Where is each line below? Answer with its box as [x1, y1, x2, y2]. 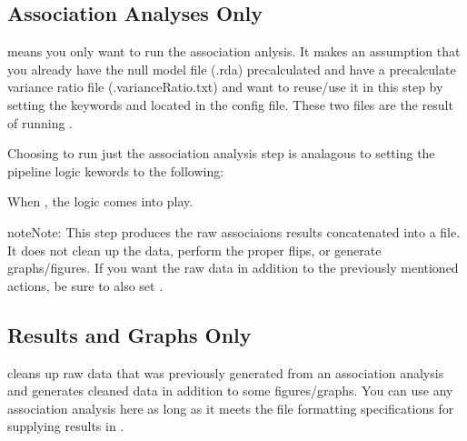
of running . [7, 113, 74, 132]
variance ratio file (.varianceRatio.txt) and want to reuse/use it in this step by [7, 77, 443, 96]
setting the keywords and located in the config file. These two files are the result [7, 95, 453, 114]
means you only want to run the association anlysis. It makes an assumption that [7, 42, 461, 61]
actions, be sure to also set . [7, 276, 164, 295]
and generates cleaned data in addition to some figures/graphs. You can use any [7, 381, 453, 400]
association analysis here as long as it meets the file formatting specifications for [7, 398, 454, 417]
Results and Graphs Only [7, 320, 252, 348]
